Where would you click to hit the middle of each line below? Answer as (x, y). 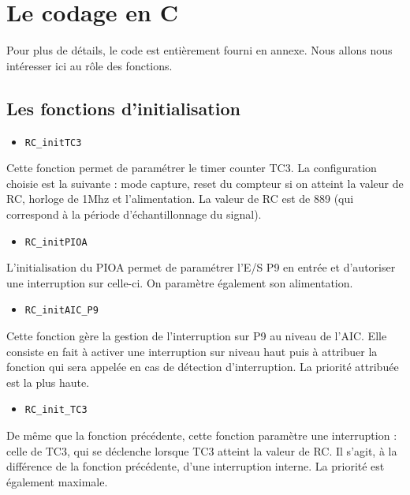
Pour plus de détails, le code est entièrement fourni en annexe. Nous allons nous (199, 50)
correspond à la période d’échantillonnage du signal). (134, 214)
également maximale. (57, 481)
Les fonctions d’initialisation (123, 108)
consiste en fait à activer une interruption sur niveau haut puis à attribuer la (192, 351)
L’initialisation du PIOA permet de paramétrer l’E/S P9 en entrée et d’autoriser (201, 267)
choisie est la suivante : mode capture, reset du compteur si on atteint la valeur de (205, 183)
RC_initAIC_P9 (61, 311)
